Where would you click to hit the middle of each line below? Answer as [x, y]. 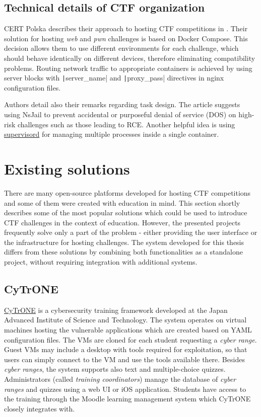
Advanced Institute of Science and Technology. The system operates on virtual [125, 320]
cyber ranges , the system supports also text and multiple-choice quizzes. [115, 369]
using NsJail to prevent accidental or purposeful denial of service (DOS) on [120, 114]
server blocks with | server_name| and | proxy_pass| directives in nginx [114, 78]
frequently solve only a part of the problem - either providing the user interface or [131, 232]
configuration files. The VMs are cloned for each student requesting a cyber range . [130, 339]
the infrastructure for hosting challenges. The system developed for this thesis [124, 242]
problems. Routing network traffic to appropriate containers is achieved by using [128, 68]
